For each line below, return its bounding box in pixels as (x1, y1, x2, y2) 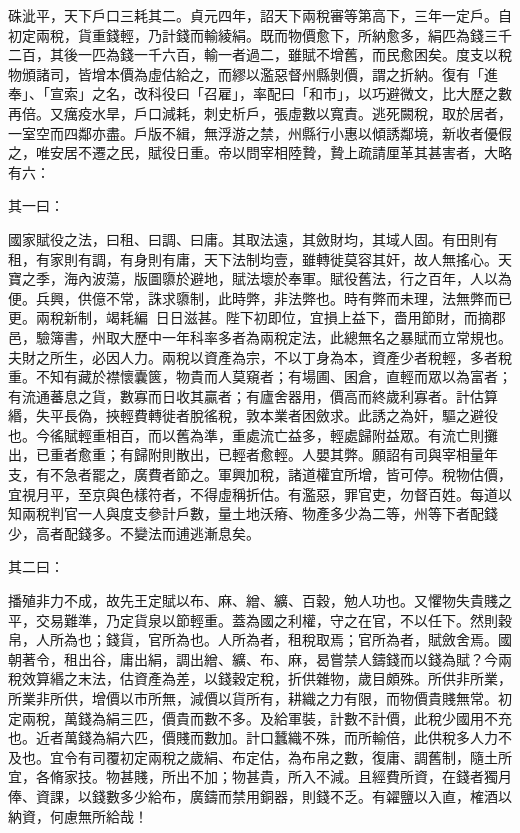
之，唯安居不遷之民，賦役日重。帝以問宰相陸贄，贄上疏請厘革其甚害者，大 (8, 142, 498, 163)
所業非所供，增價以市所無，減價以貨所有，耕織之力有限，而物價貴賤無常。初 (8, 688, 512, 708)
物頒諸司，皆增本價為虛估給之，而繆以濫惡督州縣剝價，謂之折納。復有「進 (8, 63, 498, 84)
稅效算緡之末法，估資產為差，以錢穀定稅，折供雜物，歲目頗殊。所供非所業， (8, 668, 512, 689)
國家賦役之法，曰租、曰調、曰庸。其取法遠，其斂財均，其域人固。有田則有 (8, 228, 498, 249)
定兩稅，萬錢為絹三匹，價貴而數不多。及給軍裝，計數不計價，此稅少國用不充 (8, 707, 512, 728)
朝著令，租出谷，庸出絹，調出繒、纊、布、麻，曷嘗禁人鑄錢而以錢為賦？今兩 (8, 648, 512, 669)
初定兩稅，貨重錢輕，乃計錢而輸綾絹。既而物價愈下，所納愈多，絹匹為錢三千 (8, 24, 512, 45)
